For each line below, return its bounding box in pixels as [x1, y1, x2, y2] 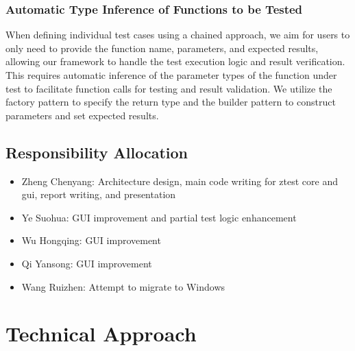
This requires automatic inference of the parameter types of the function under [5, 68, 337, 82]
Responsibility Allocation [5, 141, 188, 162]
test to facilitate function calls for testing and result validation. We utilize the [5, 81, 332, 95]
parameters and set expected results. [5, 108, 159, 122]
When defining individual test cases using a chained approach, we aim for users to [5, 27, 350, 42]
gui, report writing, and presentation [21, 187, 176, 202]
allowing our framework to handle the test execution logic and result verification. [5, 54, 345, 69]
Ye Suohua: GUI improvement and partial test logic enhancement [21, 210, 297, 224]
